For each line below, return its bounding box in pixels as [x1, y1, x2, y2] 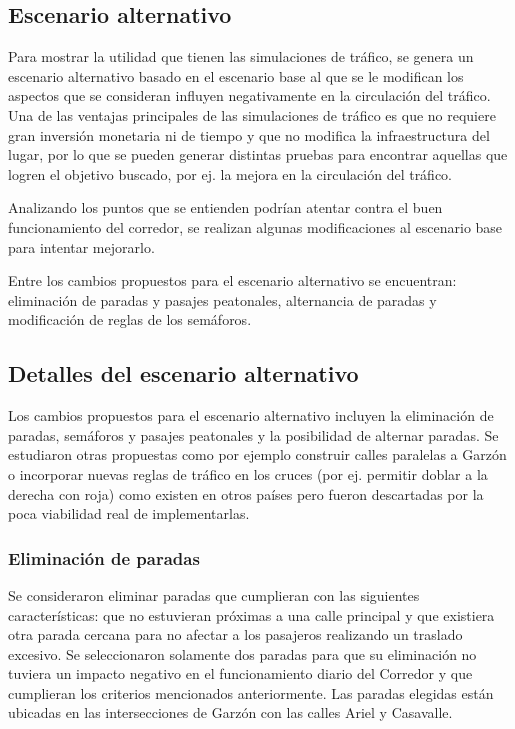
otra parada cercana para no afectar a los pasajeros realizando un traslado [8, 624, 463, 645]
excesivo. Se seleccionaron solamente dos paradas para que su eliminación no [8, 643, 477, 664]
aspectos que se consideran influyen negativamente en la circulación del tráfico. [8, 85, 491, 106]
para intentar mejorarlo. [8, 236, 155, 257]
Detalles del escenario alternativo [8, 358, 359, 389]
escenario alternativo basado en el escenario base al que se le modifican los [8, 65, 464, 86]
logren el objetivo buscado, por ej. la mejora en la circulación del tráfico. [8, 163, 453, 184]
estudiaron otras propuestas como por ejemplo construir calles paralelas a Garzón [8, 444, 507, 465]
